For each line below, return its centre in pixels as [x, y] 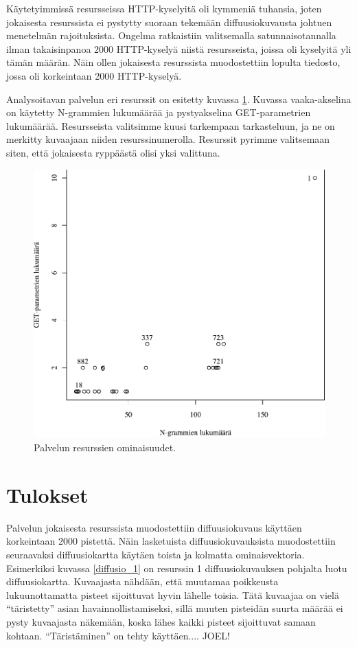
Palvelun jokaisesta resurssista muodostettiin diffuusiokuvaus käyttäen [154, 527]
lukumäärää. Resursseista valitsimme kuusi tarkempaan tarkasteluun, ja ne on [171, 125]
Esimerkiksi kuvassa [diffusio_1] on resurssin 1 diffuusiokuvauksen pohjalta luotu [177, 568]
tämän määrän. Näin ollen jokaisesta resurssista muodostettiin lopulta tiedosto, [173, 62]
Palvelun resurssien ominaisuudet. [105, 447]
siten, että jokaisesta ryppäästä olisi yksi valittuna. [113, 152]
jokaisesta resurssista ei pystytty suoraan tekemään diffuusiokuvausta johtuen [169, 22]
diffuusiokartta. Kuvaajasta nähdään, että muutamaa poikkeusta [142, 581]
